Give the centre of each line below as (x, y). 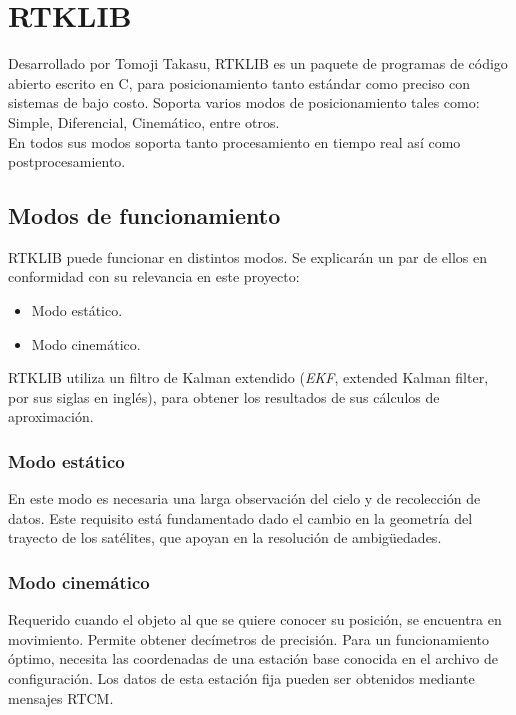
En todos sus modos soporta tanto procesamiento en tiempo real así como (234, 141)
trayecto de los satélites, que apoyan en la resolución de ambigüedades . (225, 537)
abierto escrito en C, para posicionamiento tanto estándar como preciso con (239, 82)
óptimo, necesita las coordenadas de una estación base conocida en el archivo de (253, 658)
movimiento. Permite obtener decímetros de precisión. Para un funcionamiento (249, 638)
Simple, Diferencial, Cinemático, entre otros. (144, 121)
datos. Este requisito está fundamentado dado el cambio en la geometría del (240, 517)
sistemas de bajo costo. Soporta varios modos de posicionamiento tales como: (244, 102)
